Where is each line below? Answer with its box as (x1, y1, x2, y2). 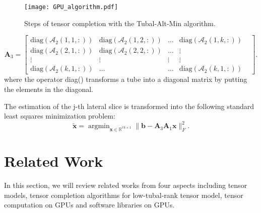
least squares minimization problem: (4, 111, 115, 121)
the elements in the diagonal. (4, 83, 94, 94)
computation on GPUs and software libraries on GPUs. (4, 199, 175, 210)
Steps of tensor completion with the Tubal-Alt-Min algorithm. (24, 18, 216, 28)
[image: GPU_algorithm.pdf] (24, 4, 118, 11)
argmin (88, 123, 110, 130)
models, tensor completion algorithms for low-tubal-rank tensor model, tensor (4, 189, 243, 200)
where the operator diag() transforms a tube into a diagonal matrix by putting (4, 74, 247, 84)
